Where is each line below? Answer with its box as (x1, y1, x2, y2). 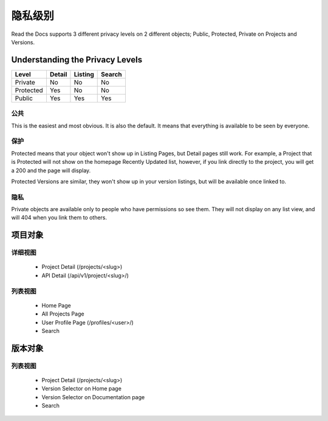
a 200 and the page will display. (11, 167, 91, 174)
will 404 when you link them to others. (11, 214, 108, 221)
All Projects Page (41, 310, 84, 318)
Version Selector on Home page (41, 385, 121, 392)
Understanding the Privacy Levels (11, 55, 143, 65)
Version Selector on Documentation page (41, 393, 145, 400)
